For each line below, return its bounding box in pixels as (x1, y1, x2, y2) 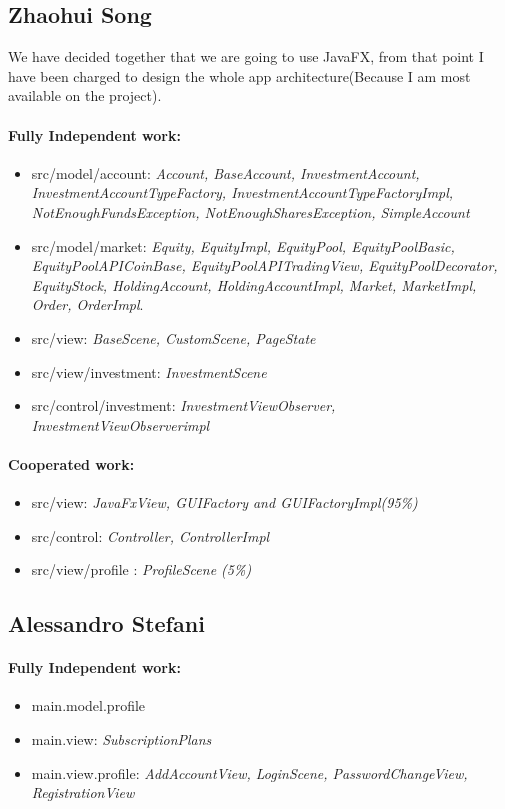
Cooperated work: (8, 453, 135, 474)
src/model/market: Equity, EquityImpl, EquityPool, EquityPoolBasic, (31, 235, 455, 256)
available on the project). (8, 85, 162, 106)
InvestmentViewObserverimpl (31, 414, 210, 435)
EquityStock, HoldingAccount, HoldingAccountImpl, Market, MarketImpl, (31, 274, 477, 295)
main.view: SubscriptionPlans (31, 729, 212, 750)
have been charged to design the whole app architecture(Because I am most (8, 65, 471, 86)
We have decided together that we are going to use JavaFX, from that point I (8, 46, 484, 67)
